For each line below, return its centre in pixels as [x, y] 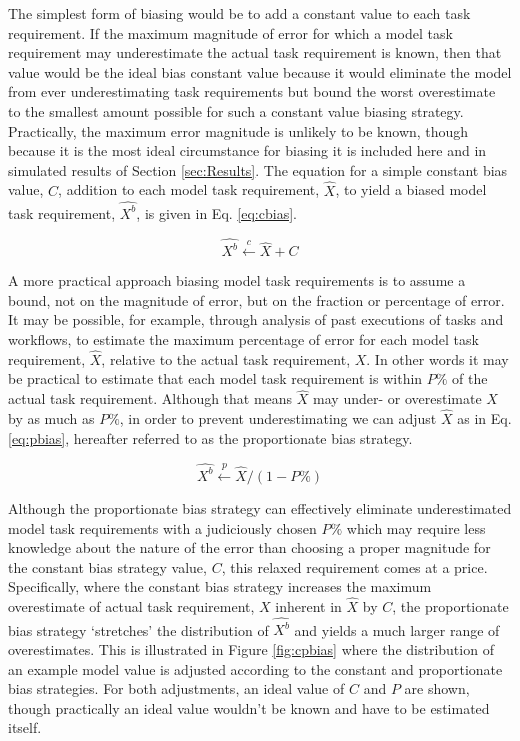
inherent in [308, 606]
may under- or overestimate [397, 398]
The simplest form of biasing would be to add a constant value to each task [239, 13]
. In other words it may [437, 358]
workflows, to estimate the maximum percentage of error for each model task [243, 338]
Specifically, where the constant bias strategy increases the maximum [220, 586]
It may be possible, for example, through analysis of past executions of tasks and [256, 319]
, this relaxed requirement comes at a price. [354, 566]
